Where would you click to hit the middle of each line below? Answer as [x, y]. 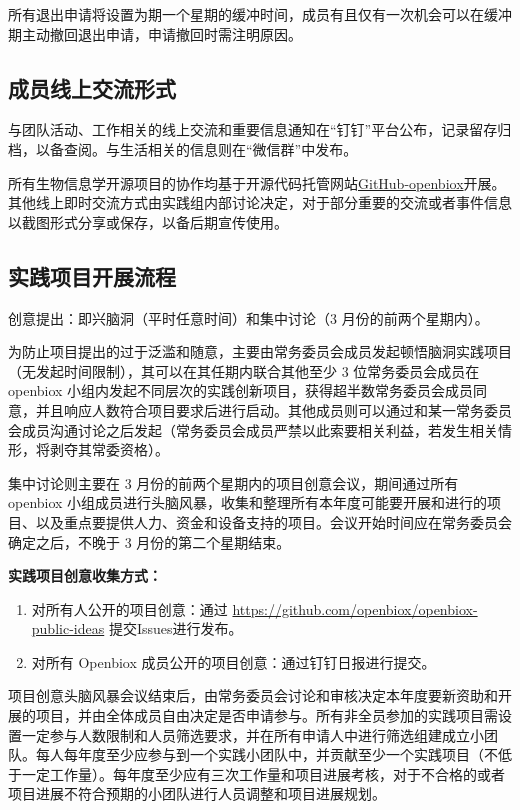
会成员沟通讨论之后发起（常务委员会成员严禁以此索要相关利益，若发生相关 [253, 429]
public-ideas [68, 628]
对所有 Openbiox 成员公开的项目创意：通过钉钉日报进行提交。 [233, 661]
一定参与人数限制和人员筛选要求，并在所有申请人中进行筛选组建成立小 [252, 734]
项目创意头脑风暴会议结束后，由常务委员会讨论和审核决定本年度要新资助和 [253, 695]
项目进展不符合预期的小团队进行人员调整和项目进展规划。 [197, 793]
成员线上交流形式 [92, 87]
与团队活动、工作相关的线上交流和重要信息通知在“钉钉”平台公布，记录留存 [253, 129]
